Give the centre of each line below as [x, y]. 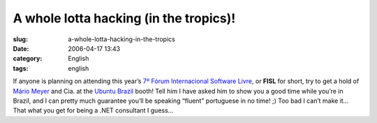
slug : [20, 39]
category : [28, 59]
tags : [21, 68]
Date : [21, 48]
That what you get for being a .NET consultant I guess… [93, 110]
